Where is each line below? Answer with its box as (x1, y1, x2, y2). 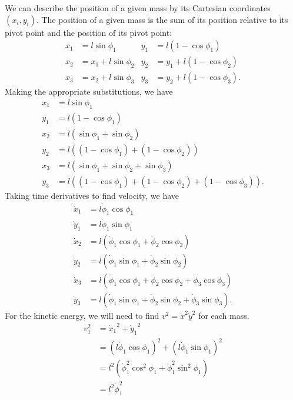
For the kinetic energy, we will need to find (5, 309, 159, 321)
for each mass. (198, 309, 249, 321)
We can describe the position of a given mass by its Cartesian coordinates (5, 2, 271, 14)
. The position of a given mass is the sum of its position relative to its (36, 13, 288, 25)
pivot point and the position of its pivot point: (5, 26, 172, 38)
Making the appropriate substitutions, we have (5, 85, 173, 98)
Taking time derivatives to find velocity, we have (5, 189, 179, 201)
